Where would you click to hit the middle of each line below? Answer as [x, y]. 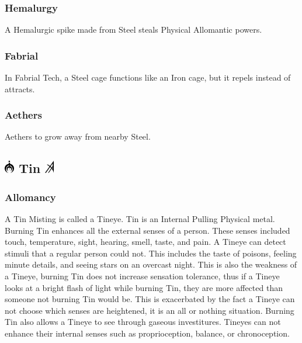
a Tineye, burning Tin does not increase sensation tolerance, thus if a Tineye [142, 276]
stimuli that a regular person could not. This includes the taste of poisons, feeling [151, 253]
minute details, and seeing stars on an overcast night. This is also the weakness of [151, 264]
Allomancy [30, 197]
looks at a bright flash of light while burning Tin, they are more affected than [144, 287]
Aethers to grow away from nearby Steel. [78, 136]
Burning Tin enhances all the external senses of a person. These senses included [147, 230]
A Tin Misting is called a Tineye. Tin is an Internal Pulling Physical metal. [140, 219]
